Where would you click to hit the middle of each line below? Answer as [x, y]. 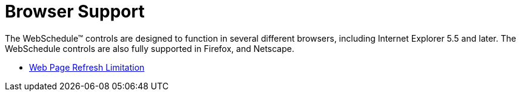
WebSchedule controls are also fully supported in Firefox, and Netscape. [150, 48]
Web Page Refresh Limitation [87, 67]
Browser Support [75, 11]
